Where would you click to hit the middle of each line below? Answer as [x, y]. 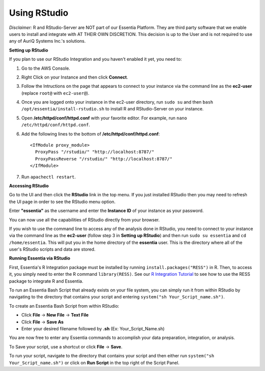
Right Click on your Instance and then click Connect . [75, 77]
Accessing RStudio [29, 185]
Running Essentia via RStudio [40, 258]
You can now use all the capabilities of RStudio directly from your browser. [84, 220]
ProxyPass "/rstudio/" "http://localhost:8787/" [95, 152]
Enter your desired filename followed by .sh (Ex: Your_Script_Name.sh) [93, 329]
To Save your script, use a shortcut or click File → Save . [66, 346]
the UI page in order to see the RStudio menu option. [62, 202]
